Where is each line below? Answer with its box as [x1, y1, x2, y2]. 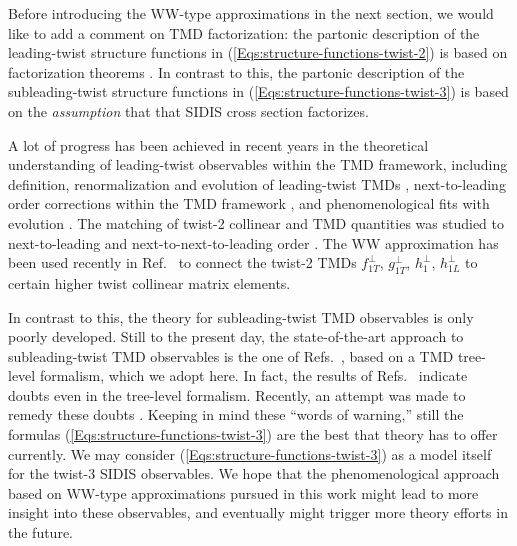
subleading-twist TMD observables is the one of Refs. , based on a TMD [8, 345, 454, 366]
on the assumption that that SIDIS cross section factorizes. [8, 100, 369, 121]
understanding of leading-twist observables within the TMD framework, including [8, 154, 508, 175]
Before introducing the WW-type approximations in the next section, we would [8, 3, 494, 23]
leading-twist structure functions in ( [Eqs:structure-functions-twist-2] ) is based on [8, 42, 508, 63]
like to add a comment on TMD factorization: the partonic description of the [8, 22, 480, 43]
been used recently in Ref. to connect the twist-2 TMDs [8, 252, 357, 273]
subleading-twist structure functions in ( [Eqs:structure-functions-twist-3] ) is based [8, 81, 509, 102]
